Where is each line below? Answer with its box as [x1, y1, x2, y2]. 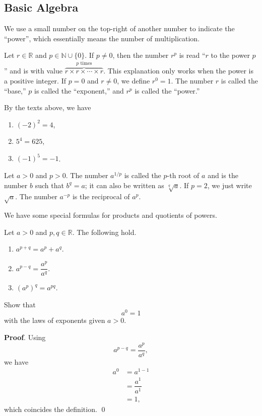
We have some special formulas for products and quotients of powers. [4, 210, 217, 220]
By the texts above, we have [4, 102, 91, 113]
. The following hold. [72, 226, 137, 237]
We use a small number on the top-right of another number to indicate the [4, 23, 235, 34]
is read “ [179, 50, 206, 60]
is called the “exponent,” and [34, 85, 124, 96]
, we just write [207, 180, 252, 190]
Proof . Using [4, 331, 46, 342]
